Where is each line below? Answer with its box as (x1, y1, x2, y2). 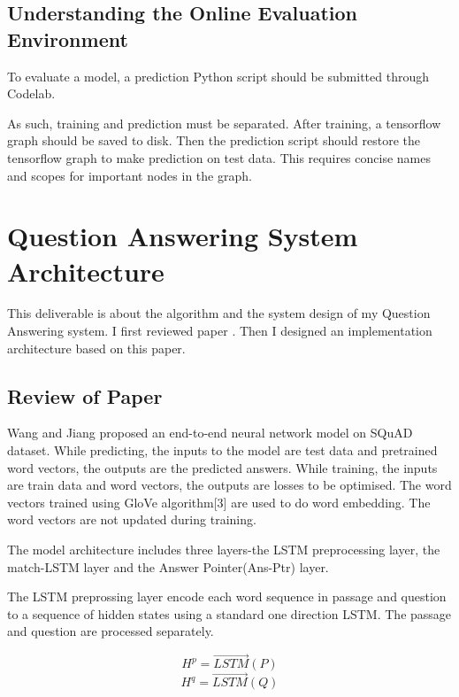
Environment (7, 25, 128, 52)
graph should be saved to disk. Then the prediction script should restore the (7, 131, 420, 150)
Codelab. (7, 84, 56, 103)
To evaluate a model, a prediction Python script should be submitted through (7, 66, 429, 85)
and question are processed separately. (7, 622, 214, 640)
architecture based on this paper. (7, 338, 186, 357)
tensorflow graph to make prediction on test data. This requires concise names (7, 148, 431, 167)
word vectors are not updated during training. (7, 510, 256, 529)
